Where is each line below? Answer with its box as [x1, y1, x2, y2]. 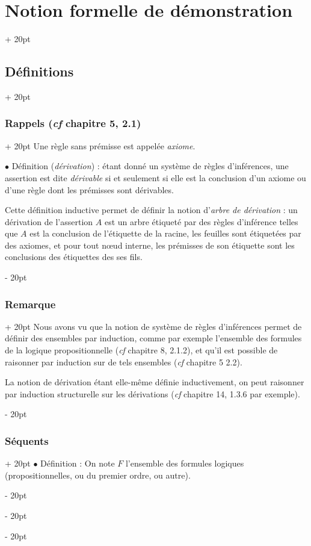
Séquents [5, 433, 49, 448]
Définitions [5, 62, 74, 81]
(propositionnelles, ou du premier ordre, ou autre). [5, 468, 191, 481]
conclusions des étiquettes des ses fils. [5, 250, 143, 263]
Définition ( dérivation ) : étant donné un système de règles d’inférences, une [11, 160, 289, 172]
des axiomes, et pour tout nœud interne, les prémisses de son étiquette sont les [5, 238, 295, 251]
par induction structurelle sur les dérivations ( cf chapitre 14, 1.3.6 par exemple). [5, 387, 300, 400]
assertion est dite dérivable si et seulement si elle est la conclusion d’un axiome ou [5, 171, 306, 184]
